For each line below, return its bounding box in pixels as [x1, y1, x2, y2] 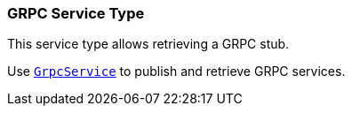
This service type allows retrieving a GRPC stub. [7, 36, 290, 52]
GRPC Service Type [7, 4, 145, 22]
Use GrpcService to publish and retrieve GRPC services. [7, 64, 346, 79]
